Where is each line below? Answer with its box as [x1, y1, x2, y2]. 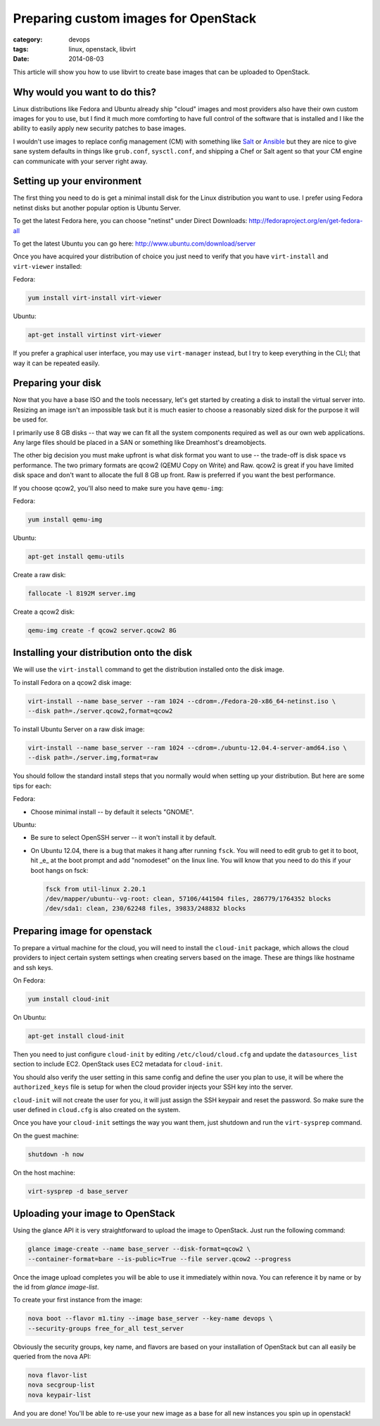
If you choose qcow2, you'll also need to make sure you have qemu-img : [13, 484, 224, 492]
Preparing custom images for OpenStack [13, 11, 257, 26]
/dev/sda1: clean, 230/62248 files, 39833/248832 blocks [45, 904, 246, 913]
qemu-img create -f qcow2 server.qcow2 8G [27, 626, 177, 634]
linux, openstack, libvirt [68, 44, 137, 53]
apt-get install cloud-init [27, 1032, 125, 1040]
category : [13, 35, 43, 44]
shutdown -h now [27, 1150, 84, 1158]
